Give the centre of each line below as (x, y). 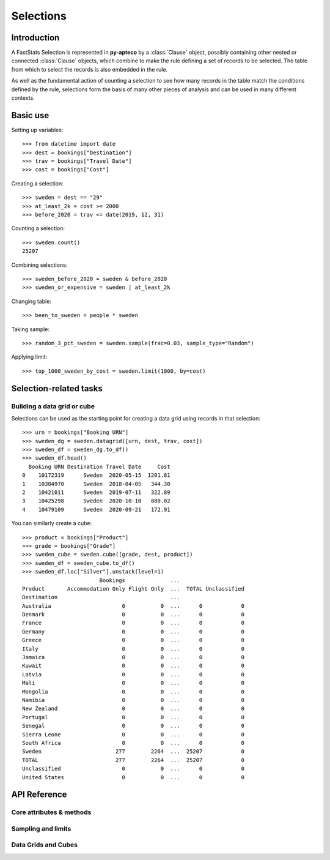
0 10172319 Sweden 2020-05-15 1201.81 (96, 475)
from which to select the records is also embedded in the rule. (90, 69)
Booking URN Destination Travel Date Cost (99, 466)
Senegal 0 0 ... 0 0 (133, 726)
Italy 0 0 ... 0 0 (133, 649)
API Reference (39, 795)
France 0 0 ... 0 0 (133, 623)
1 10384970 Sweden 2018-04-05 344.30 (96, 484)
